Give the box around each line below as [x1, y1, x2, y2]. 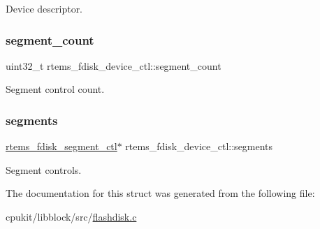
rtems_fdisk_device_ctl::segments [125, 139, 273, 154]
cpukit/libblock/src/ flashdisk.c [6, 209, 137, 223]
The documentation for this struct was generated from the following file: [6, 186, 315, 200]
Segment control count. [6, 82, 105, 96]
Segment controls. [6, 162, 82, 177]
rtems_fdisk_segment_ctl [6, 139, 117, 154]
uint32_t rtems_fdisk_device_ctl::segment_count [6, 58, 221, 73]
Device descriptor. [6, 1, 83, 15]
